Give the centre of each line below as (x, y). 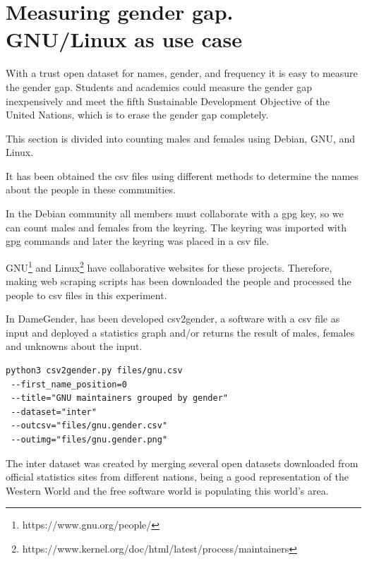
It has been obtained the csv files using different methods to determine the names (182, 175)
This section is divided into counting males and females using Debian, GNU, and (181, 138)
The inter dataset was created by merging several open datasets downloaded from (182, 463)
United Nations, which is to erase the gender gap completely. (137, 115)
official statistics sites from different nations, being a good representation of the (178, 477)
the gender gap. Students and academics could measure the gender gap (159, 86)
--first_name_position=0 (69, 384)
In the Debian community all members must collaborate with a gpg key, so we (175, 213)
